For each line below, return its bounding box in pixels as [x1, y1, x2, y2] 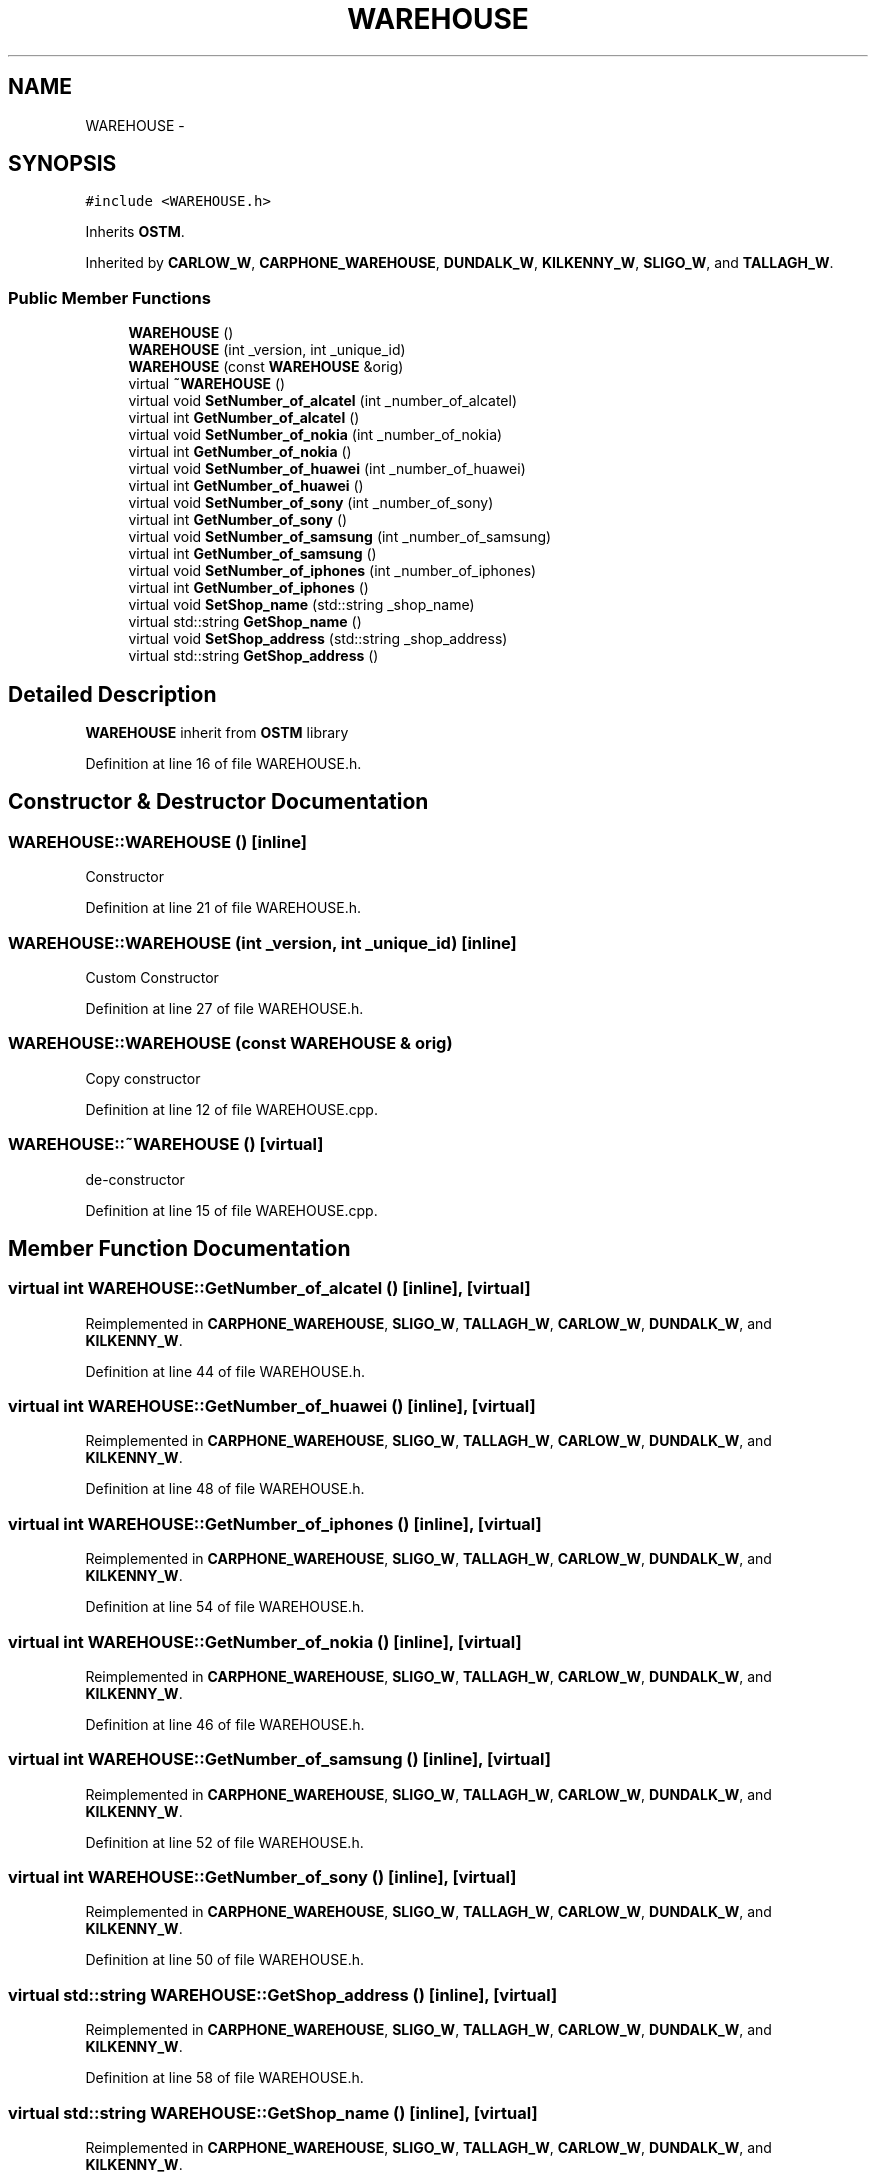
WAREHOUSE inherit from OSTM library [85, 724, 349, 742]
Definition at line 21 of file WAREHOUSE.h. [85, 899, 362, 917]
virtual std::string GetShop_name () [128, 613, 362, 631]
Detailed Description [8, 681, 217, 707]
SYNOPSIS [8, 151, 117, 177]
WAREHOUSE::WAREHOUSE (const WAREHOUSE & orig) [8, 1033, 453, 1054]
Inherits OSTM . [85, 223, 185, 241]
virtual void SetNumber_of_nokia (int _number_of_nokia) [128, 426, 503, 444]
